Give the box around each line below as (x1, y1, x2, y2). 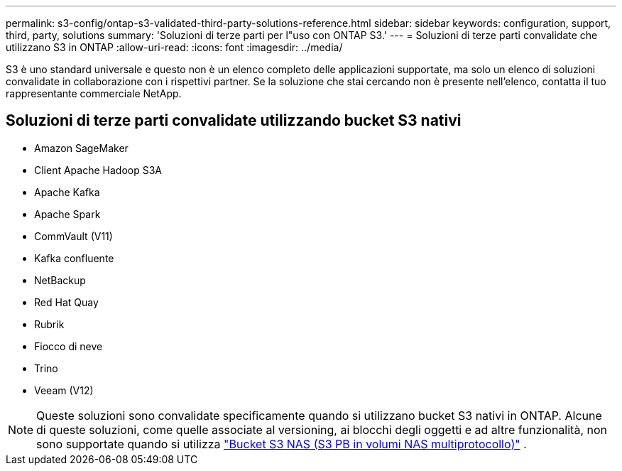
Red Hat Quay (34, 296, 99, 308)
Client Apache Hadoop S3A (34, 163, 162, 176)
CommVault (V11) (34, 229, 113, 242)
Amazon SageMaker (34, 141, 129, 154)
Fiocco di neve (34, 340, 103, 352)
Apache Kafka (34, 185, 100, 198)
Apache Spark (34, 207, 101, 220)
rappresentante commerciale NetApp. (6, 87, 182, 99)
